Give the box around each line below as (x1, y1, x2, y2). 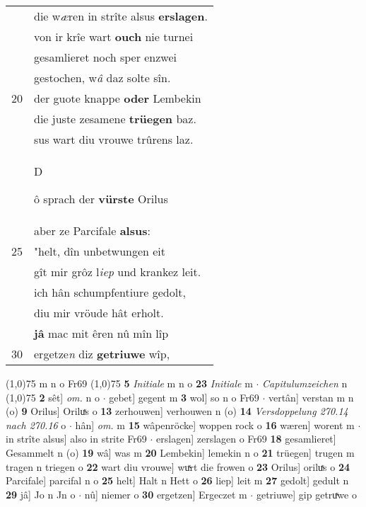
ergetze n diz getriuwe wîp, (34, 346, 170, 362)
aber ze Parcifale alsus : (34, 222, 150, 239)
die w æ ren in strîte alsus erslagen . (34, 8, 208, 24)
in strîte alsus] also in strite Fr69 (6, 431, 147, 446)
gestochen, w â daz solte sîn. (34, 69, 171, 86)
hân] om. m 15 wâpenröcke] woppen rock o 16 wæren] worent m (75, 417, 355, 432)
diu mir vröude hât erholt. (34, 304, 164, 321)
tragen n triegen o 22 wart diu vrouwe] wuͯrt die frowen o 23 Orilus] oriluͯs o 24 (6, 459, 350, 474)
